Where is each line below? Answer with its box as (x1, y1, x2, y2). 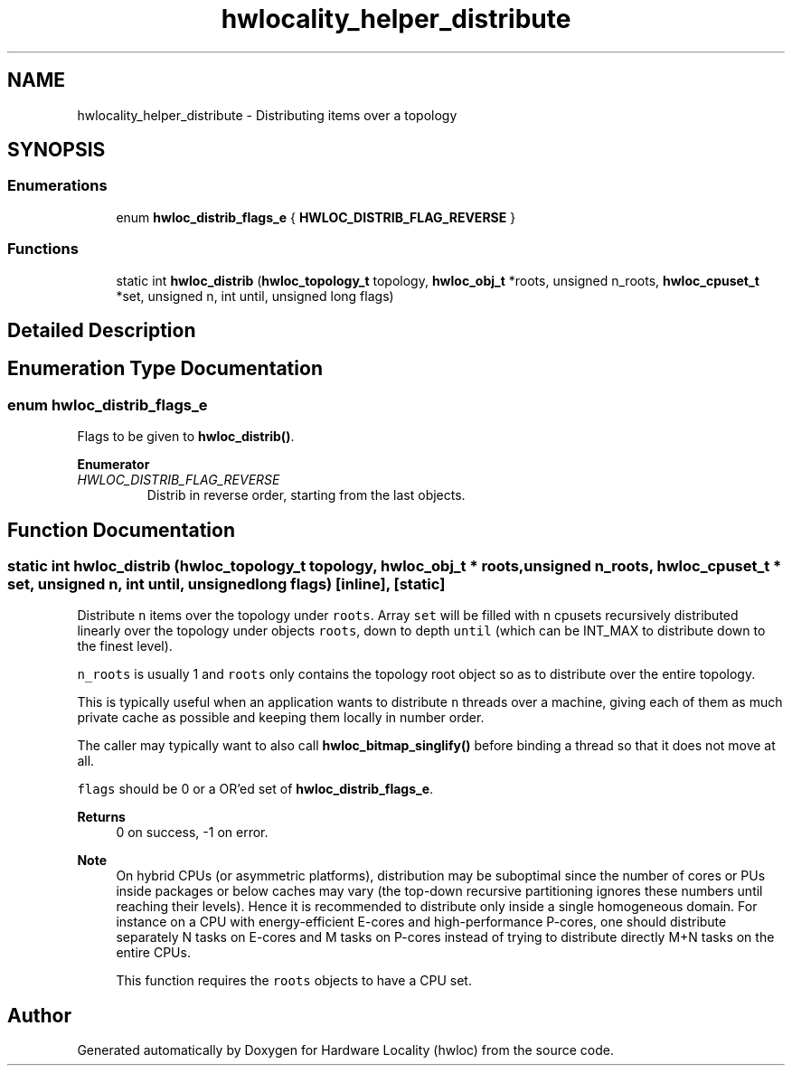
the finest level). (77, 638, 173, 654)
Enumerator (77, 456, 150, 473)
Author (7, 1003, 71, 1027)
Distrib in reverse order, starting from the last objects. (146, 487, 466, 504)
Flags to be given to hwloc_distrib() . (77, 428, 295, 445)
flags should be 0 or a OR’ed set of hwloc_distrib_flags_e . (77, 781, 434, 797)
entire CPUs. (116, 945, 191, 961)
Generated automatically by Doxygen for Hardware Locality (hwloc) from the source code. (77, 1042, 614, 1059)
